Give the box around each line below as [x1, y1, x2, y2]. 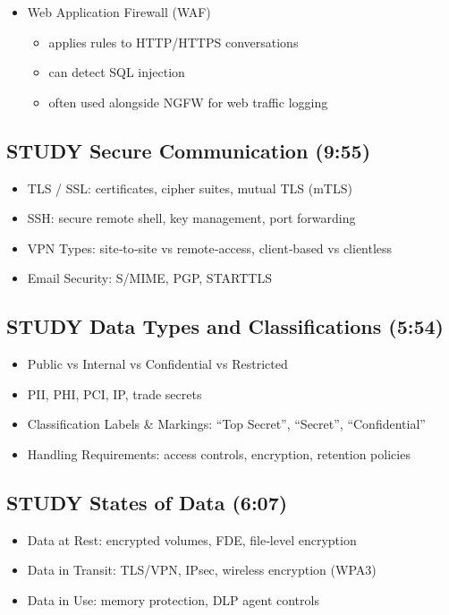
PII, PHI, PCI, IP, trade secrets [27, 384, 202, 403]
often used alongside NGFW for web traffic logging [48, 92, 328, 111]
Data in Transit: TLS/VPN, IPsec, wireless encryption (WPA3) [27, 560, 377, 579]
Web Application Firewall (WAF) [27, 3, 211, 21]
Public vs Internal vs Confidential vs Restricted [27, 354, 288, 373]
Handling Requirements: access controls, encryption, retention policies [27, 444, 411, 463]
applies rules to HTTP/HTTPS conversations [48, 32, 299, 51]
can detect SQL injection [48, 63, 185, 81]
